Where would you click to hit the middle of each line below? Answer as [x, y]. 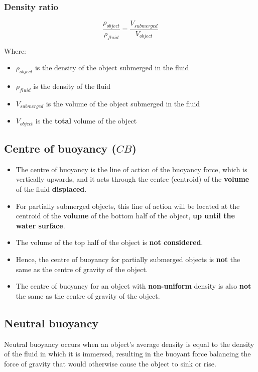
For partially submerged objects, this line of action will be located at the [128, 206]
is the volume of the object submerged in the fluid [123, 103]
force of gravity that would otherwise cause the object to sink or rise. [110, 363]
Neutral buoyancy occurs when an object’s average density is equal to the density [129, 344]
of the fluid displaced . [51, 189]
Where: [15, 50]
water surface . [40, 225]
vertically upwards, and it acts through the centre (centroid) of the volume [133, 179]
